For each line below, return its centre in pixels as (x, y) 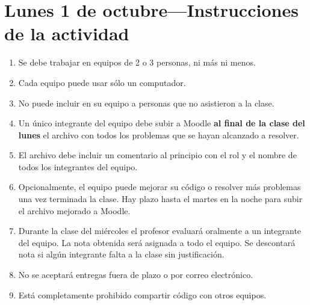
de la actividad (67, 33)
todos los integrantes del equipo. (78, 166)
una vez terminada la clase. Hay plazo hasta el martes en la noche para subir (160, 199)
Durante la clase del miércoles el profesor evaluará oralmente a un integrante (160, 231)
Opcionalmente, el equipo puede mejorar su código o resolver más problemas (160, 187)
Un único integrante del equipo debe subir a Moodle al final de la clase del (162, 123)
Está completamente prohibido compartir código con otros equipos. (142, 294)
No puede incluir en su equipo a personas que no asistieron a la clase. (146, 103)
